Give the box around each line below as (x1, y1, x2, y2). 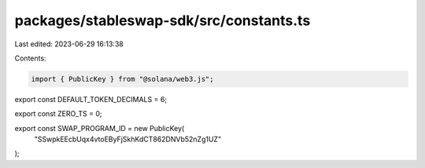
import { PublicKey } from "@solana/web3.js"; (31, 75, 214, 83)
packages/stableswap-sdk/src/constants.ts (14, 12, 311, 29)
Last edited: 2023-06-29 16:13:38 (14, 39, 124, 49)
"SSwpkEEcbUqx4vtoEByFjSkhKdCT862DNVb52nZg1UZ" (34, 134, 222, 144)
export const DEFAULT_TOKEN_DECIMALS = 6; (14, 94, 168, 104)
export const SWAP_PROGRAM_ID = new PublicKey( (14, 123, 185, 133)
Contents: (14, 53, 46, 63)
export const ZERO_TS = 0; (14, 109, 102, 119)
